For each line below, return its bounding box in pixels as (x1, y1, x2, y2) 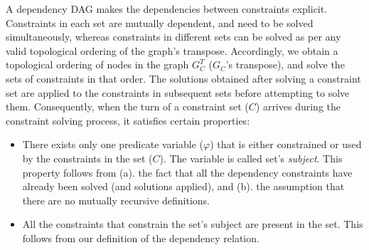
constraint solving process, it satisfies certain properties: (6, 113, 250, 127)
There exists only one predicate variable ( (22, 137, 203, 152)
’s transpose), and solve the (225, 57, 345, 72)
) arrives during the (255, 99, 341, 114)
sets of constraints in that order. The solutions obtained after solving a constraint (6, 71, 361, 85)
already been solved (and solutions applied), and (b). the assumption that (22, 179, 345, 194)
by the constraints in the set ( (22, 150, 153, 165)
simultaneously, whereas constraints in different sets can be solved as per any (6, 29, 341, 44)
